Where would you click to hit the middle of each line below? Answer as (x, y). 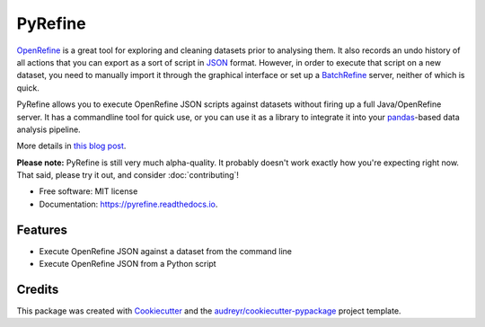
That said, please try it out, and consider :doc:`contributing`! (128, 175)
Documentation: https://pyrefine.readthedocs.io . (128, 204)
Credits (38, 289)
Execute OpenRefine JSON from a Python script (128, 264)
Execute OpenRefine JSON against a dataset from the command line (165, 251)
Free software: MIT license (88, 191)
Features (42, 230)
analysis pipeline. (48, 129)
